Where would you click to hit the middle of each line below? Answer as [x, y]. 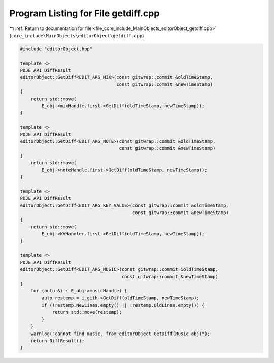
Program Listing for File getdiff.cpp [84, 13]
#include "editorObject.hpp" [56, 49]
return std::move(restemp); [87, 312]
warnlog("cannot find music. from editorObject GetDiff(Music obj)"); [121, 334]
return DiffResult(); [58, 340]
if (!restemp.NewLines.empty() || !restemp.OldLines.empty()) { [123, 305]
